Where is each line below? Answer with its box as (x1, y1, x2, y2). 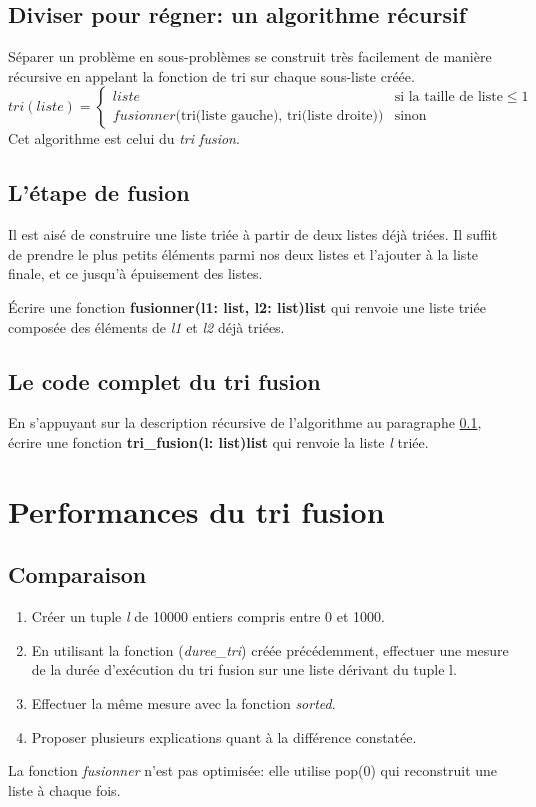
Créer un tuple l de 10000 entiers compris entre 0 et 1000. (31, 606, 385, 627)
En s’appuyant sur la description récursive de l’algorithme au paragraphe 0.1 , (8, 412, 482, 433)
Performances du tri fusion (8, 490, 385, 531)
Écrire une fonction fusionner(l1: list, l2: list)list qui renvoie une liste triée (8, 296, 486, 317)
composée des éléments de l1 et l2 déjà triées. (8, 316, 285, 337)
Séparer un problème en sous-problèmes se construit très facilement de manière (8, 46, 492, 67)
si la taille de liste (394, 90, 503, 105)
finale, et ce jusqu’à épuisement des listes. (8, 263, 263, 284)
